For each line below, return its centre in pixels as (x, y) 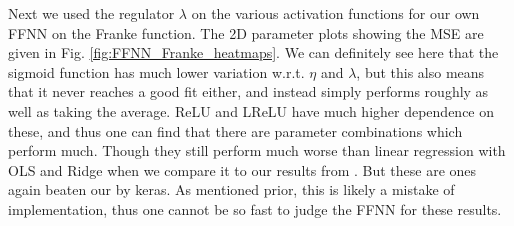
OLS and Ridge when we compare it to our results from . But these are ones (242, 169)
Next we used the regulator (91, 13)
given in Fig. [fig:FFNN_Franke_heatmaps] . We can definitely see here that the (253, 52)
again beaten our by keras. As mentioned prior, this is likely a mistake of (231, 189)
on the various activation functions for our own (335, 13)
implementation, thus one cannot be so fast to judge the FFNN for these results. (255, 208)
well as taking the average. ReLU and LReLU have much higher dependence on (251, 110)
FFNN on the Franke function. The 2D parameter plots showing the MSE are (246, 32)
